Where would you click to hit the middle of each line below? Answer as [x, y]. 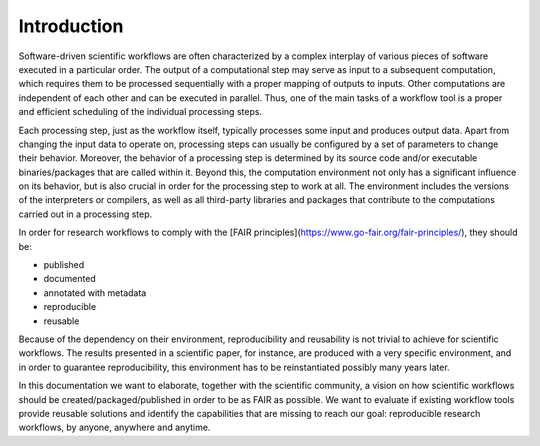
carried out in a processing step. [85, 214]
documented [70, 279]
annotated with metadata [95, 292]
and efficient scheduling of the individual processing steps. [140, 112]
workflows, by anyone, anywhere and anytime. [114, 427]
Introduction [71, 26]
